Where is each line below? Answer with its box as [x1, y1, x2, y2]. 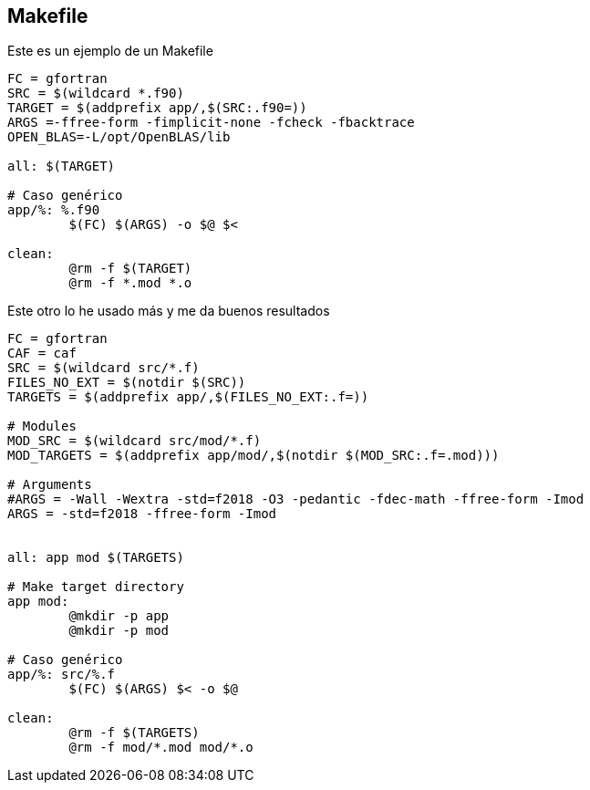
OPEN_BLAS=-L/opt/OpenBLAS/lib [7, 130, 231, 145]
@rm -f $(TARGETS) [68, 725, 200, 741]
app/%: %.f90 [7, 203, 100, 218]
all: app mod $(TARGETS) [7, 550, 184, 566]
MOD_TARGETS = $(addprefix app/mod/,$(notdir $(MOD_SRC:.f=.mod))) [7, 448, 500, 463]
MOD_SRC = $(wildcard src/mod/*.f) [7, 433, 262, 449]
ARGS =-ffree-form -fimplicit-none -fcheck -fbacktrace [7, 115, 415, 130]
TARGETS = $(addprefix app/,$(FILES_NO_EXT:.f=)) [7, 390, 369, 405]
